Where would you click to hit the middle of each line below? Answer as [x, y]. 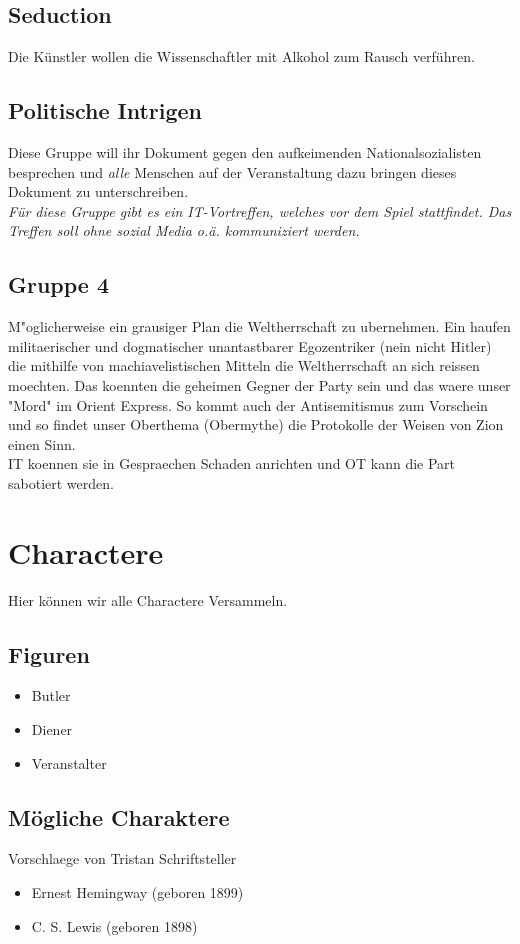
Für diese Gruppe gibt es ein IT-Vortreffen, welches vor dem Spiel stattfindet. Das [260, 210]
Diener [52, 729]
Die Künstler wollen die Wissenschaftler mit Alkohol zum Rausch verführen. [241, 56]
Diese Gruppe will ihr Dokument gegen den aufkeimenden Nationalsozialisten [245, 152]
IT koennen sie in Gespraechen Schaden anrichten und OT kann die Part [232, 463]
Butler [51, 695]
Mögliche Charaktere [119, 816]
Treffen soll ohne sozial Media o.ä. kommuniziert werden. [184, 230]
